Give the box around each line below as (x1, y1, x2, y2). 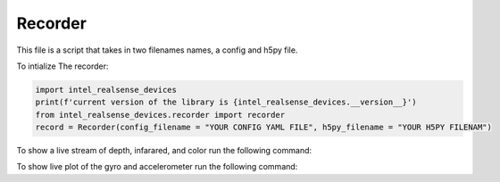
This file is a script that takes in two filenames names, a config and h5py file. (16, 45, 298, 55)
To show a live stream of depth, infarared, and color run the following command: (16, 145, 312, 156)
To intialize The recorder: (16, 61, 109, 71)
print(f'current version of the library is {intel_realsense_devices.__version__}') (35, 97, 417, 107)
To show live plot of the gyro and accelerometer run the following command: (16, 161, 298, 172)
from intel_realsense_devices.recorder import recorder (35, 110, 286, 120)
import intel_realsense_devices (35, 85, 178, 95)
